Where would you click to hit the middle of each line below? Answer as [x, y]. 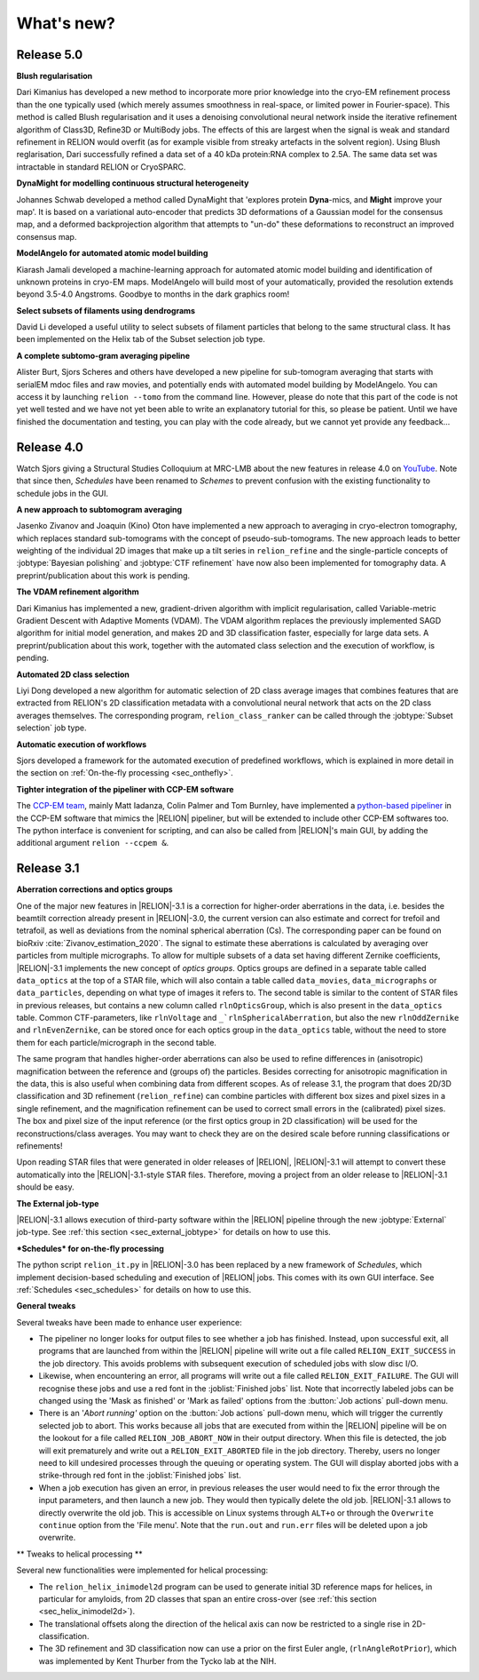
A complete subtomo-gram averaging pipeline [103, 355]
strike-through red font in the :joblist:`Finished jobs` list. [140, 1476]
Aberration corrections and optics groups [94, 889]
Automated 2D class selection [73, 674]
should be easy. [45, 1187]
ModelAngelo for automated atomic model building [112, 253]
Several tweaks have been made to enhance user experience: [130, 1322]
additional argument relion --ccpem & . [93, 843]
